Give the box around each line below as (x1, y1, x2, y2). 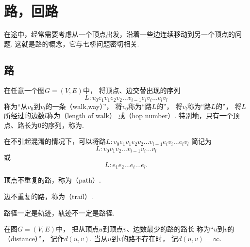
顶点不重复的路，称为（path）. (4, 175, 101, 185)
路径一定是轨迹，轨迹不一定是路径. (4, 207, 115, 217)
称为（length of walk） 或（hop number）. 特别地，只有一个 (47, 110, 233, 121)
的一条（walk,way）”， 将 (45, 101, 122, 111)
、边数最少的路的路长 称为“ (126, 224, 214, 234)
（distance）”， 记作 (4, 233, 65, 243)
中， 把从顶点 (55, 224, 99, 234)
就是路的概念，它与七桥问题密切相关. (21, 38, 139, 48)
